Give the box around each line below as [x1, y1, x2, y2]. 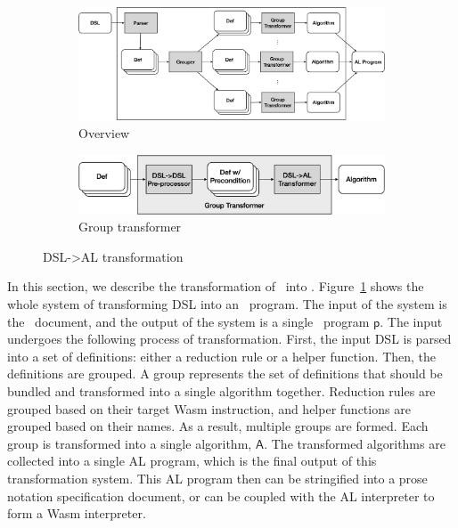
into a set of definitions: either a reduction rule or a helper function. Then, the [7, 346, 437, 365]
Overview [78, 123, 130, 142]
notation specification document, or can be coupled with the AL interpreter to [7, 486, 435, 505]
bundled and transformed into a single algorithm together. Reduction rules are [7, 382, 436, 401]
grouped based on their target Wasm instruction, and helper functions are [7, 399, 411, 418]
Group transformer [78, 217, 182, 236]
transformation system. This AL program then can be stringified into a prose [7, 469, 428, 487]
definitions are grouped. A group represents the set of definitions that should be [7, 364, 443, 383]
